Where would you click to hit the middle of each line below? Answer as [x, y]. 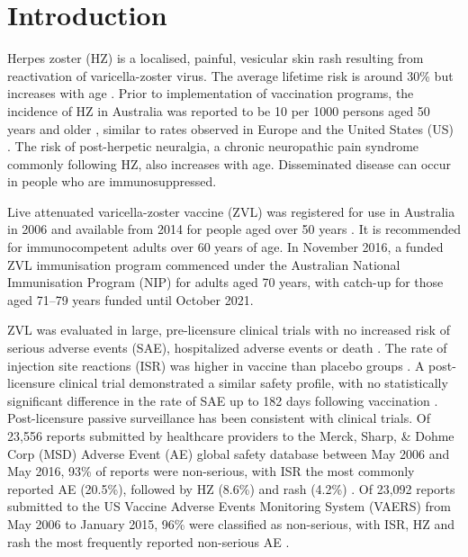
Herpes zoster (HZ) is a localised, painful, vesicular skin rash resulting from [216, 58]
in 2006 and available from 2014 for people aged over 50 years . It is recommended [234, 229]
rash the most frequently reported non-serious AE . [148, 541]
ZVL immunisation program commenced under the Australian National [204, 264]
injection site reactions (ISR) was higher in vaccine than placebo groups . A [216, 365]
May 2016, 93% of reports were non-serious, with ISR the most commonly [211, 471]
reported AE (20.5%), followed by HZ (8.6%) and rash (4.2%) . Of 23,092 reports [231, 488]
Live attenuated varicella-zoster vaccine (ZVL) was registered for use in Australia [231, 211]
